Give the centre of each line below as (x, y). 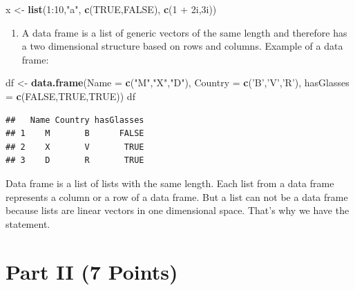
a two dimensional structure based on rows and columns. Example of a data (182, 46)
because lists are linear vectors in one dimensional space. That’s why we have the (177, 210)
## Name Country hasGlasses (75, 120)
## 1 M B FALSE (75, 134)
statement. (28, 223)
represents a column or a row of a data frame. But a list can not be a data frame (177, 196)
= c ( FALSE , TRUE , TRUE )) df (70, 96)
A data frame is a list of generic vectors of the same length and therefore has (184, 32)
